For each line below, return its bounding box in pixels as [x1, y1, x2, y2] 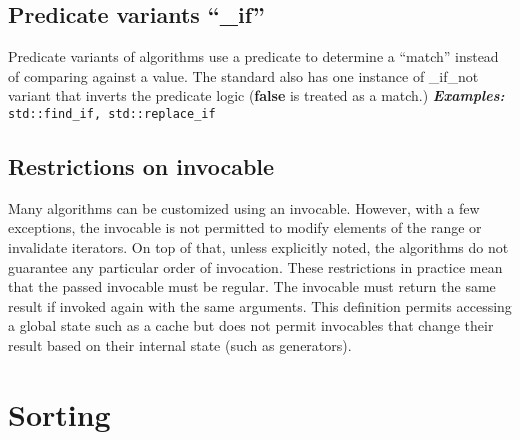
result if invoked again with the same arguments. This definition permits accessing [8, 295, 512, 316]
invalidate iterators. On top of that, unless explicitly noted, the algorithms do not [8, 237, 509, 258]
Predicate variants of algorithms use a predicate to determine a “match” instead [8, 46, 499, 67]
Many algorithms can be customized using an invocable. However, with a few [8, 197, 480, 218]
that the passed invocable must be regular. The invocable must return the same [8, 276, 496, 297]
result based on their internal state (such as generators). [8, 335, 352, 355]
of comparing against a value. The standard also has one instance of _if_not [8, 65, 479, 86]
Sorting [8, 393, 111, 434]
